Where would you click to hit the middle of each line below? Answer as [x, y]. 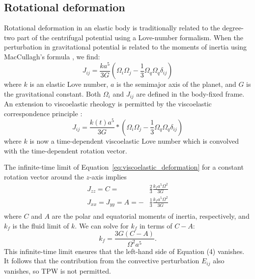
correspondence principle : [43, 113]
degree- [233, 28]
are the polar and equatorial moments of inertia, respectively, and [151, 216]
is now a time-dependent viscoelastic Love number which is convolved [134, 140]
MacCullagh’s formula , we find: [52, 56]
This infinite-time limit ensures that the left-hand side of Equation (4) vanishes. [124, 251]
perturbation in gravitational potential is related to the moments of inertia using [125, 47]
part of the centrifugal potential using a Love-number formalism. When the [130, 37]
